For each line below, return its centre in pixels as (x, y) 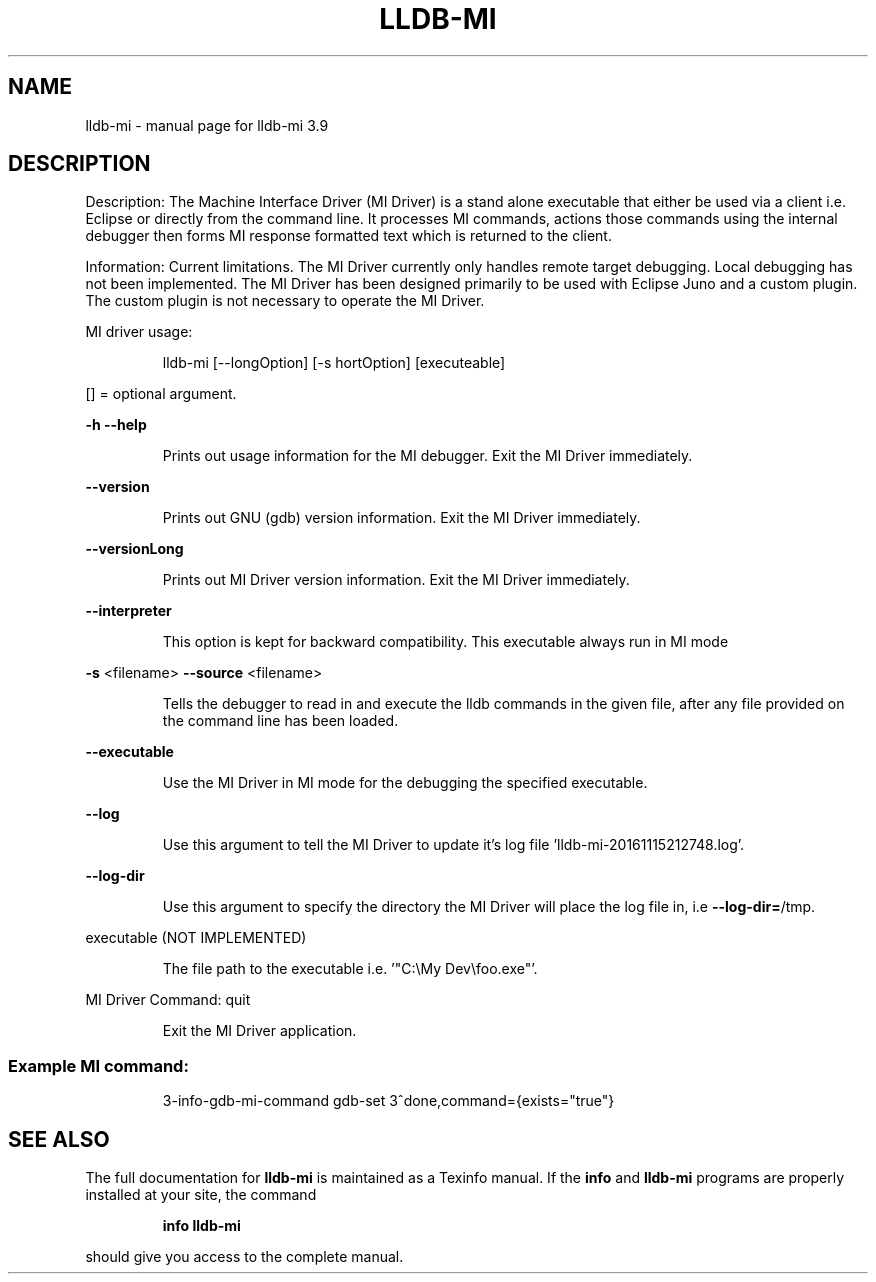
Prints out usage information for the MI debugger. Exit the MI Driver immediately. (427, 456)
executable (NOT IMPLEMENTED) (196, 938)
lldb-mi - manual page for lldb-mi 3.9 (207, 125)
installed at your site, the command (201, 1195)
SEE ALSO (59, 1139)
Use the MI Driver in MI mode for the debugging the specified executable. (405, 783)
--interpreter (128, 611)
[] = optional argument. (161, 394)
